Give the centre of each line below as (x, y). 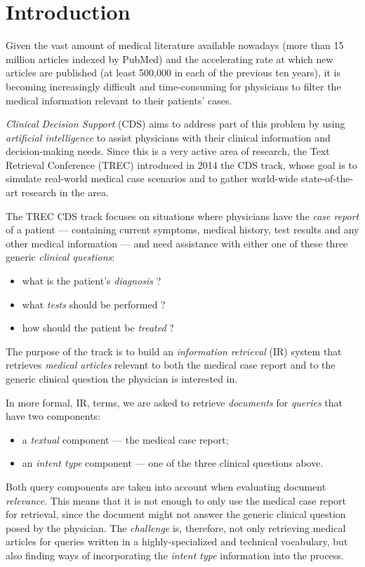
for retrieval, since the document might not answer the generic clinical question (176, 514)
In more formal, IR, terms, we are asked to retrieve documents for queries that (174, 402)
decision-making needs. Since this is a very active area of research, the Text (168, 151)
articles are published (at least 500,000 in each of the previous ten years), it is (173, 73)
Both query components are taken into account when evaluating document (166, 486)
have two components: (53, 416)
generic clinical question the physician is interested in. (122, 378)
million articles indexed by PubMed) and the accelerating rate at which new (170, 59)
